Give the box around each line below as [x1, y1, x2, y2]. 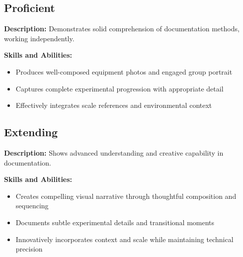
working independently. [4, 33, 75, 43]
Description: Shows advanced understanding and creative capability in [4, 147, 224, 158]
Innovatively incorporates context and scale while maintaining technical [15, 234, 234, 244]
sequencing [15, 200, 49, 211]
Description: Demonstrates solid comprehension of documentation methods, [4, 23, 240, 34]
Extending [4, 124, 58, 140]
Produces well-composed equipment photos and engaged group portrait [15, 66, 233, 77]
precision [15, 244, 43, 254]
